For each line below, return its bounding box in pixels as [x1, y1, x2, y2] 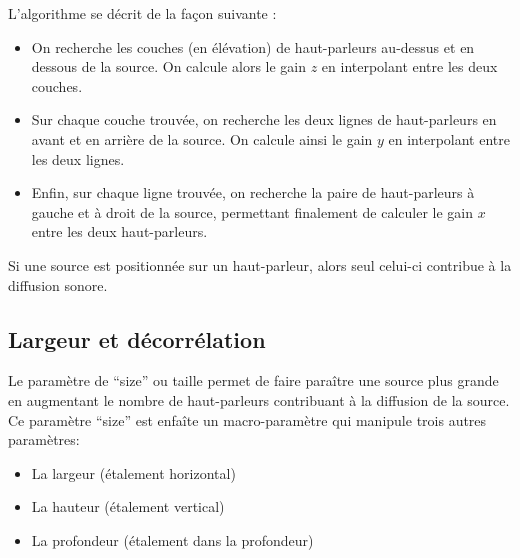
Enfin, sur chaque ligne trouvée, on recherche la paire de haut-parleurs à [31, 182, 475, 203]
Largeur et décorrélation [8, 323, 266, 354]
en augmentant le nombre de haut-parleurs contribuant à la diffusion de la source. [8, 389, 510, 410]
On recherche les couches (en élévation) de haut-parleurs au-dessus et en [31, 36, 475, 57]
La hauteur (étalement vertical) [31, 496, 225, 517]
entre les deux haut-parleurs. [31, 221, 208, 242]
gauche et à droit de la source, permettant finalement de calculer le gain [31, 201, 473, 222]
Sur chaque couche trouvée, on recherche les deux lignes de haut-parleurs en [31, 109, 497, 130]
